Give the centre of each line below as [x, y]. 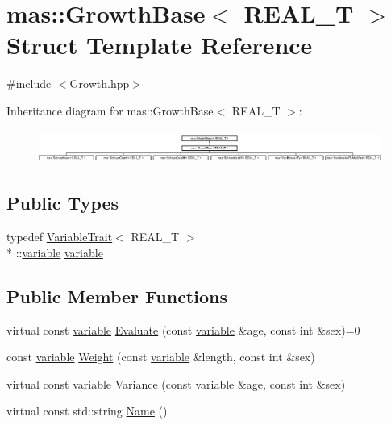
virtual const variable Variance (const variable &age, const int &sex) [176, 383]
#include [29, 83]
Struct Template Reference [160, 45]
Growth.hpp [100, 83]
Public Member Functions [117, 296]
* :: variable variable [55, 252]
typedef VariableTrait [60, 237]
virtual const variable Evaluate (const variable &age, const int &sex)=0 [183, 329]
